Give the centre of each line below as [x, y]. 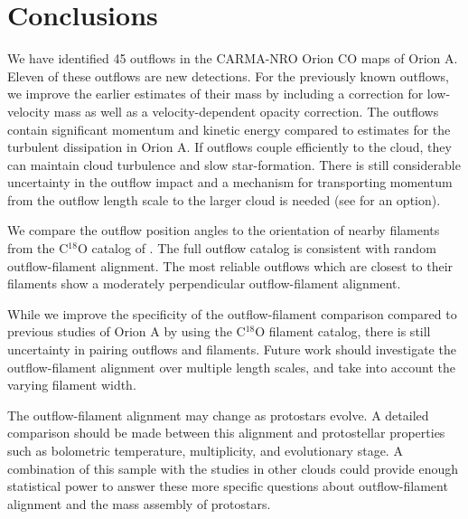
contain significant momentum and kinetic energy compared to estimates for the [229, 129]
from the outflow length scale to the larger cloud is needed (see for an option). [224, 199]
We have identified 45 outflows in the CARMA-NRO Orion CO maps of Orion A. [233, 58]
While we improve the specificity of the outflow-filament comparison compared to [232, 313]
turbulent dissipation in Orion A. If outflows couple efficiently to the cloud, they [229, 147]
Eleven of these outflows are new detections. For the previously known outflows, [228, 75]
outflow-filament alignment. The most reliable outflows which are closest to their [230, 265]
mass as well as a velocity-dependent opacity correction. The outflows [246, 111]
